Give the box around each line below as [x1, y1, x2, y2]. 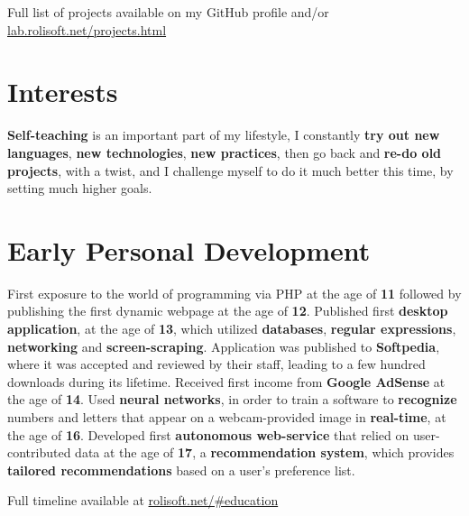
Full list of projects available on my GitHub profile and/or [7, 3, 329, 21]
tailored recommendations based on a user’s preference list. [7, 460, 355, 479]
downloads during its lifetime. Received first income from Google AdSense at [7, 372, 446, 391]
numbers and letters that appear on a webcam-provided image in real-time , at [7, 407, 446, 426]
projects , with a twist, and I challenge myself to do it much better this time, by [7, 161, 454, 180]
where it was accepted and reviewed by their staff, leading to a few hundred [7, 355, 426, 373]
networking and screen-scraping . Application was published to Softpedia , [7, 336, 440, 355]
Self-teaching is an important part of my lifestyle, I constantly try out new [7, 125, 440, 144]
